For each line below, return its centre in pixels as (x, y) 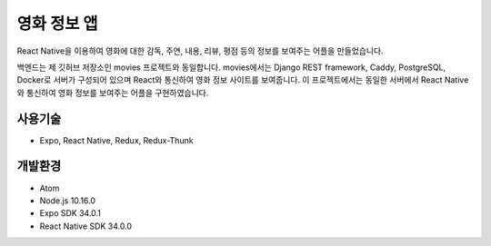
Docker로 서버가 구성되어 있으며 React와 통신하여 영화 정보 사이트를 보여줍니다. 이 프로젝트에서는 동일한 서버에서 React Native (243, 80)
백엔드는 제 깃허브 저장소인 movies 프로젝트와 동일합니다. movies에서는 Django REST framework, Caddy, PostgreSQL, (231, 67)
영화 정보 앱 (58, 24)
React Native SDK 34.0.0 (85, 226)
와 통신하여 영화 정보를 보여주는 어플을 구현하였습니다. (113, 93)
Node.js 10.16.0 (67, 201)
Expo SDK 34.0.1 (70, 213)
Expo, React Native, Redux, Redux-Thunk (117, 140)
